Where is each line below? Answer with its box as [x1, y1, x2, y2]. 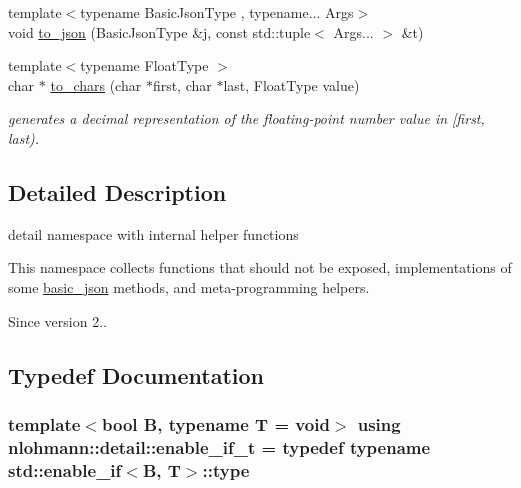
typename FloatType [80, 55, 209, 76]
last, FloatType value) [223, 74, 360, 95]
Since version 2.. [8, 310, 107, 331]
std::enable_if [8, 457, 122, 482]
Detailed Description [8, 176, 227, 207]
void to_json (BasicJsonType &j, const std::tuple [8, 21, 311, 42]
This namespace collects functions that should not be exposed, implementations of [8, 257, 512, 278]
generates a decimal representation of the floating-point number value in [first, [8, 108, 485, 129]
